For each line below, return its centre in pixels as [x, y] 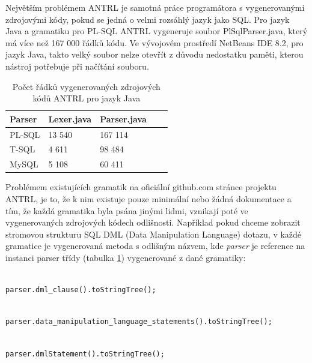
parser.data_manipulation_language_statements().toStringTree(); [139, 322]
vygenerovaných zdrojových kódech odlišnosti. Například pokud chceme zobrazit [153, 222]
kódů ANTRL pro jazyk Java [87, 98]
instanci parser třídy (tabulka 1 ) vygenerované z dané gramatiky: [126, 257]
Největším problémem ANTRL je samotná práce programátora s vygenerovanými [155, 7]
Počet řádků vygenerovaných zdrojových [86, 86]
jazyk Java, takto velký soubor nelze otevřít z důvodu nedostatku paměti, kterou [154, 54]
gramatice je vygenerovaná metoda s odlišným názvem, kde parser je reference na [155, 246]
